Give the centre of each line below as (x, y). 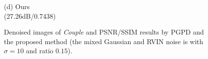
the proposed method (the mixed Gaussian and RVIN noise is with (104, 41)
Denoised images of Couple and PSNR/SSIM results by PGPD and (104, 32)
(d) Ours (17, 6)
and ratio (40, 51)
